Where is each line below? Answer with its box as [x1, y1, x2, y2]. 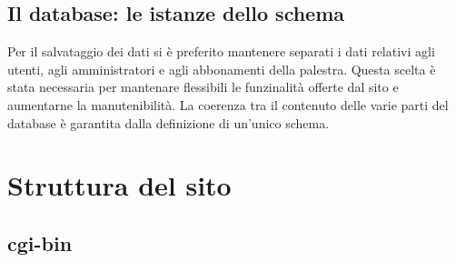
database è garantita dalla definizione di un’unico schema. [7, 113, 330, 132]
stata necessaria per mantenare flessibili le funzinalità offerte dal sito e [7, 77, 399, 96]
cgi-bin [7, 228, 73, 257]
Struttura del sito [7, 166, 232, 204]
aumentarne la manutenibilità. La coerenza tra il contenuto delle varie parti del [7, 95, 449, 114]
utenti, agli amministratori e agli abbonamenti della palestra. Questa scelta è [7, 59, 436, 78]
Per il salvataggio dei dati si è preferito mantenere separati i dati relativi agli [7, 42, 435, 61]
